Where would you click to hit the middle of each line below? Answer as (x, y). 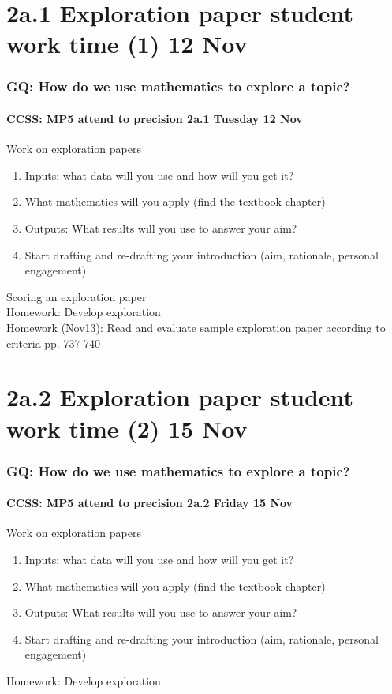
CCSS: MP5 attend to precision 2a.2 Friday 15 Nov (150, 503)
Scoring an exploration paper (77, 296)
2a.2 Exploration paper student (180, 397)
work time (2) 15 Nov (127, 428)
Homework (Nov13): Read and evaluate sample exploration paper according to (196, 327)
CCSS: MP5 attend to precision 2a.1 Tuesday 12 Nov (155, 118)
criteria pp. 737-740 (54, 343)
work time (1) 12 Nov (127, 44)
